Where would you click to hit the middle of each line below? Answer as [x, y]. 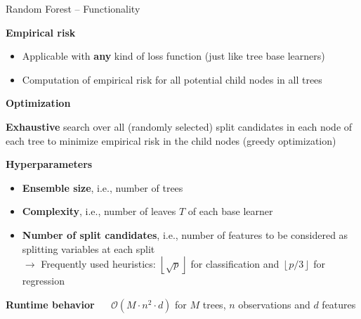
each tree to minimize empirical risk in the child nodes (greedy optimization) [171, 140]
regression [43, 281]
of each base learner [230, 211]
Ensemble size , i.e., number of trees [103, 187]
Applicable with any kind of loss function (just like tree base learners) [173, 56]
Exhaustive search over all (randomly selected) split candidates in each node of [179, 126]
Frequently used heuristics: [98, 263]
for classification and [235, 263]
